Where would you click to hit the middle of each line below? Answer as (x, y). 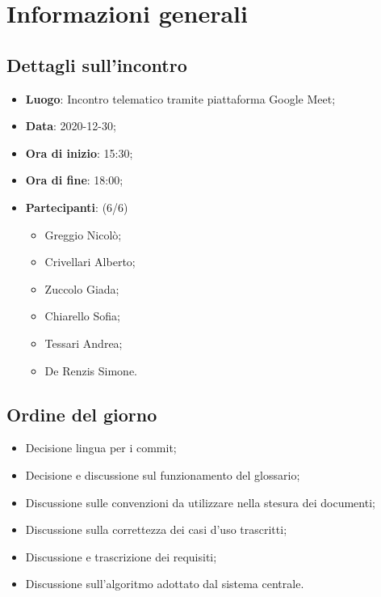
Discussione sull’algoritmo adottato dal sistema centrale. (165, 584)
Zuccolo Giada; (82, 288)
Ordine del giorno (82, 414)
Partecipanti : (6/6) (77, 207)
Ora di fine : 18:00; (74, 180)
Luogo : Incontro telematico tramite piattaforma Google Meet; (180, 98)
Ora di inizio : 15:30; (79, 152)
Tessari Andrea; (84, 343)
